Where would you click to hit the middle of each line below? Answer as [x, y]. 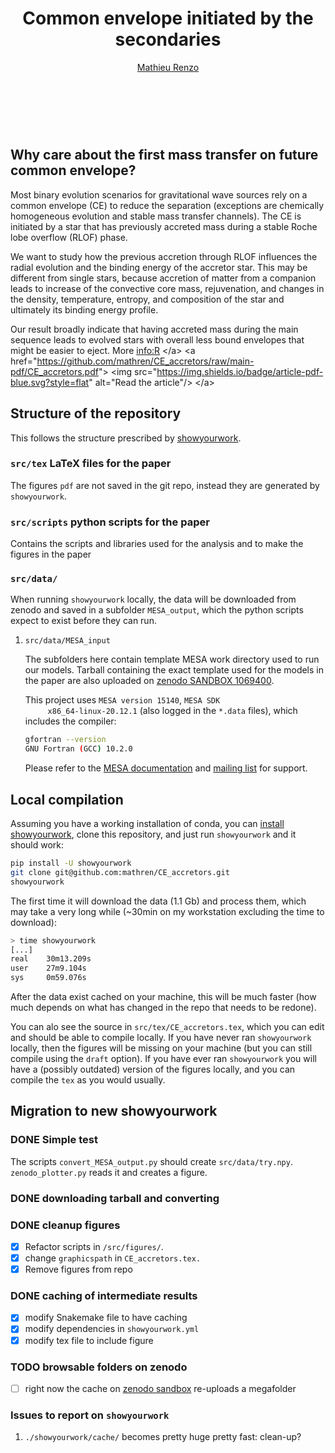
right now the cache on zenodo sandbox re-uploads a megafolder [160, 1388]
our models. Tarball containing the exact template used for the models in [174, 670]
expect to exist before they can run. [83, 621]
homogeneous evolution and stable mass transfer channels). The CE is [156, 216]
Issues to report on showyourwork [90, 1415]
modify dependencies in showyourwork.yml [112, 1329]
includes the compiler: [70, 721]
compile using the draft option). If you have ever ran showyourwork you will [163, 1059]
